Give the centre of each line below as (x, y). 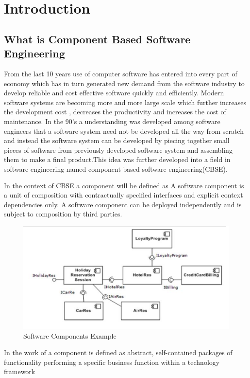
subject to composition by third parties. (63, 214)
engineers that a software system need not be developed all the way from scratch (124, 131)
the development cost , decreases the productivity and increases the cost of (115, 112)
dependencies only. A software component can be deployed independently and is (123, 204)
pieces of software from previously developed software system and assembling (118, 150)
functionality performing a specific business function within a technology (112, 362)
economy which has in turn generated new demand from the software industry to (124, 83)
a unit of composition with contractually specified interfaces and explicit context (124, 195)
